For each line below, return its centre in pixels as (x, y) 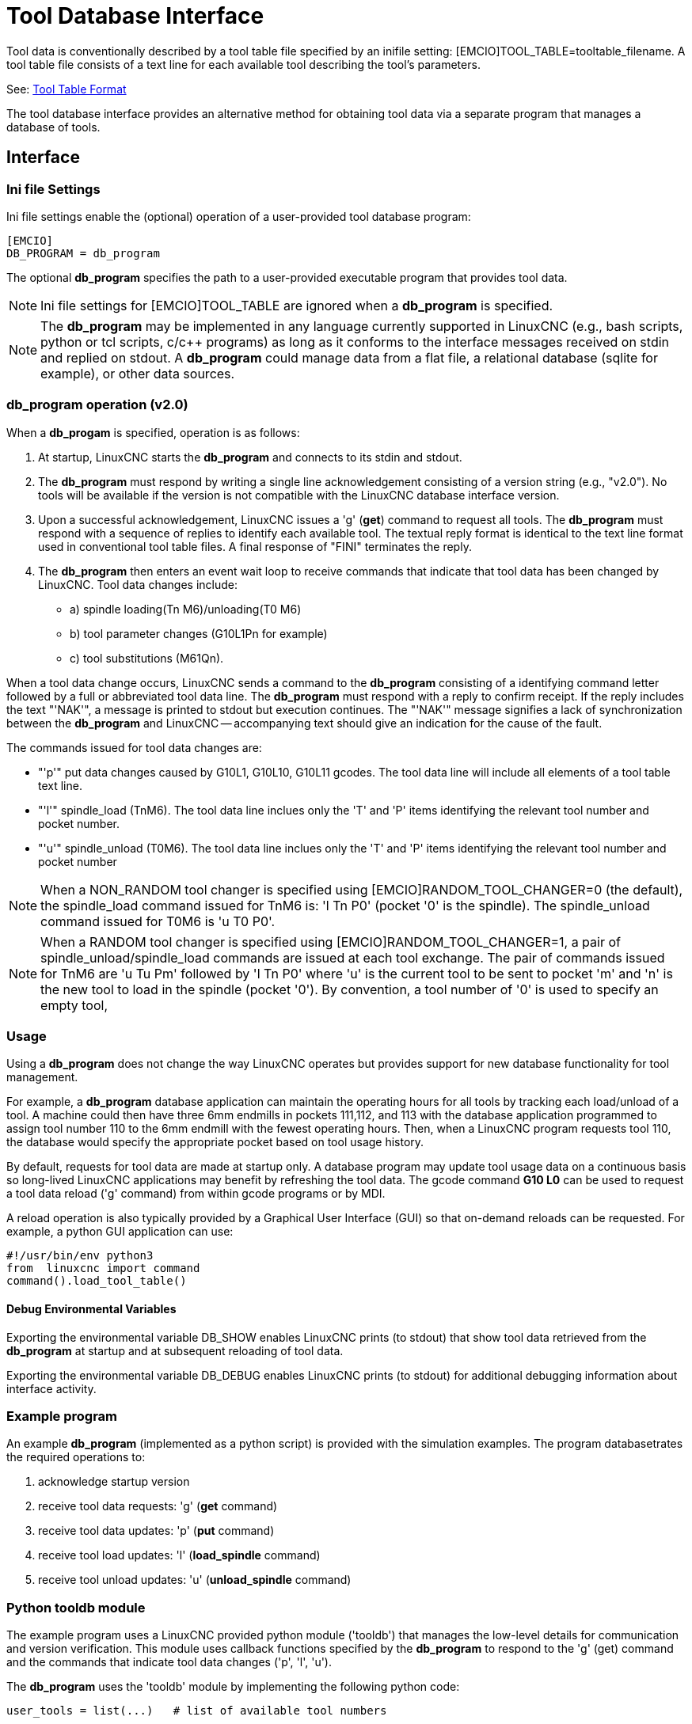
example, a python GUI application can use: (120, 1232)
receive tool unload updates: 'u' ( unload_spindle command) (195, 1580)
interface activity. (51, 1388)
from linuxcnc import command (103, 1268)
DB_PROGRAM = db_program (83, 253)
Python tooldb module (76, 1607)
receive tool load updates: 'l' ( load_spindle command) (179, 1555)
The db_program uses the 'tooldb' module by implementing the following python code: (233, 1687)
